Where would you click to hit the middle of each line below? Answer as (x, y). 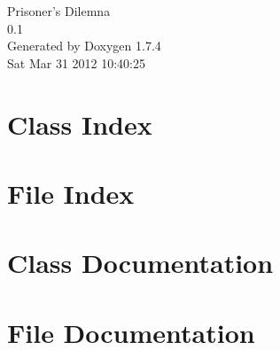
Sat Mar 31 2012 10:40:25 (76, 62)
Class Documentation (140, 263)
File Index (71, 193)
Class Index (80, 124)
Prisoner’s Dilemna (59, 11)
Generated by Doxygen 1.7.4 (84, 46)
